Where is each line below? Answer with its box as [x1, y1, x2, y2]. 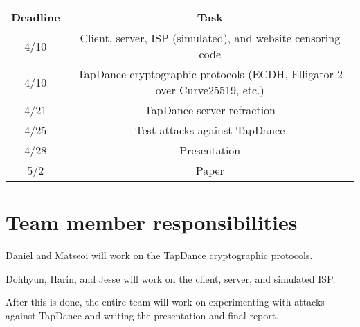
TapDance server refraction [144, 102, 276, 118]
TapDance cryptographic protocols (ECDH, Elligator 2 [77, 66, 343, 82]
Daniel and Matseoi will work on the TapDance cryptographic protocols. [6, 248, 313, 263]
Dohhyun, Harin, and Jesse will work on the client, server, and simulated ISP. [6, 271, 336, 285]
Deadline [11, 9, 60, 25]
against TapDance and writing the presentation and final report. [6, 308, 279, 322]
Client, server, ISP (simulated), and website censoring [80, 30, 341, 46]
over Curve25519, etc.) [155, 82, 264, 98]
